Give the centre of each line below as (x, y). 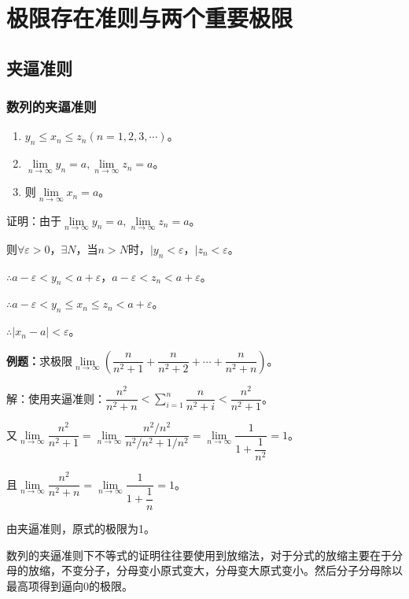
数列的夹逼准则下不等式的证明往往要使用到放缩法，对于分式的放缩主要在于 (199, 555)
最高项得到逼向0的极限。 (70, 585)
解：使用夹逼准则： (56, 398)
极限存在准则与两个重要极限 (150, 18)
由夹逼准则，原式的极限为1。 (81, 529)
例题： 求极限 (39, 360)
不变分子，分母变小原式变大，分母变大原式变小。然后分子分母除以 (232, 570)
